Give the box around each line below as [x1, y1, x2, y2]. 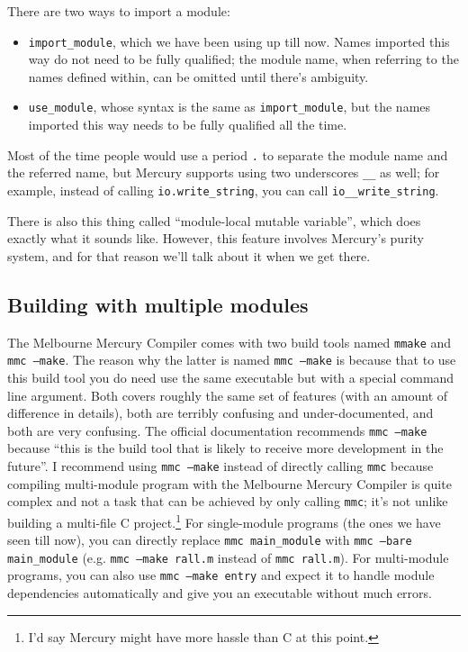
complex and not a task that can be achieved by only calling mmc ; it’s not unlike [7, 492, 448, 511]
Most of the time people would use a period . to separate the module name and [7, 145, 448, 164]
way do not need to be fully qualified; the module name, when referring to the [28, 50, 459, 68]
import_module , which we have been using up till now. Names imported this [28, 32, 450, 50]
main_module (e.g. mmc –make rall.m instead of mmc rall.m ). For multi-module [7, 548, 449, 566]
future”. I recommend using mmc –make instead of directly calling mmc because [7, 456, 434, 475]
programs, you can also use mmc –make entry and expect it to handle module [7, 566, 435, 584]
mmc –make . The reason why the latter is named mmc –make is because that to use [7, 350, 456, 369]
